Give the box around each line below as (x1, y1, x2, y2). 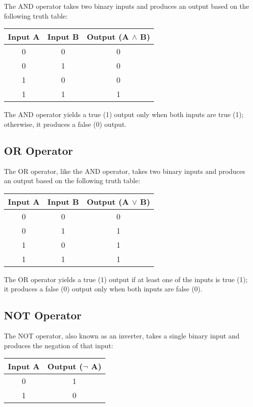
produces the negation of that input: (4, 340, 113, 350)
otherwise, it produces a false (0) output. (4, 119, 126, 129)
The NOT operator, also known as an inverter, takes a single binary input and (4, 331, 240, 341)
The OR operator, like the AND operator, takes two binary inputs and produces (4, 166, 246, 176)
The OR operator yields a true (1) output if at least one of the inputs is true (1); (4, 274, 248, 284)
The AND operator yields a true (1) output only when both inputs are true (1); (4, 109, 244, 120)
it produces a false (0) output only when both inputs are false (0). (4, 284, 202, 294)
